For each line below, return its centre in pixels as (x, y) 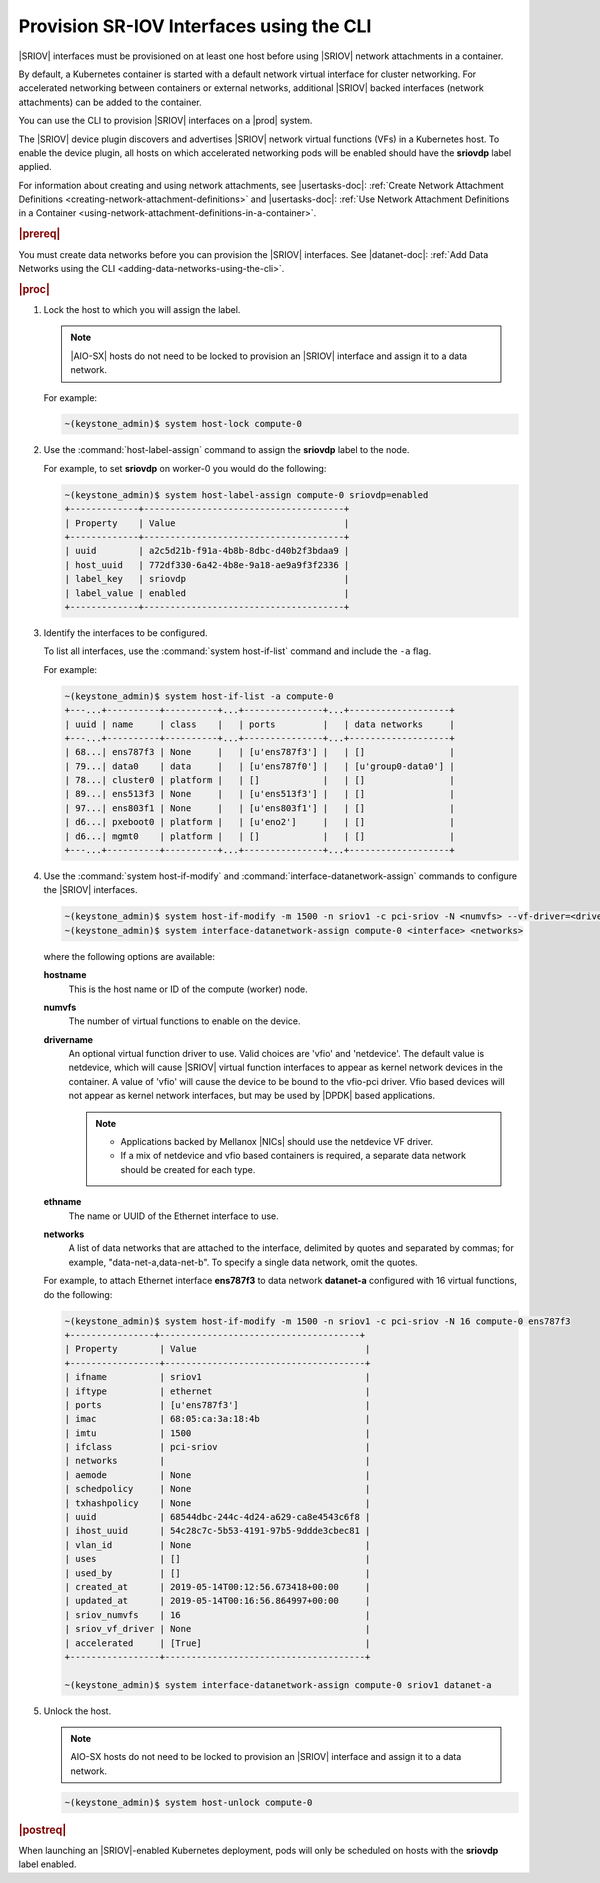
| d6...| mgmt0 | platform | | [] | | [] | (259, 836)
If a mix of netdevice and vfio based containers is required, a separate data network (293, 1156)
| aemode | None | (217, 1474)
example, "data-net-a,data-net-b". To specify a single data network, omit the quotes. (243, 1262)
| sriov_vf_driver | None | (217, 1629)
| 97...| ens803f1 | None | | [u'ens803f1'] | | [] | (259, 808)
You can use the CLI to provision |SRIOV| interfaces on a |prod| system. (165, 121)
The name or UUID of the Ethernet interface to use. (173, 1216)
